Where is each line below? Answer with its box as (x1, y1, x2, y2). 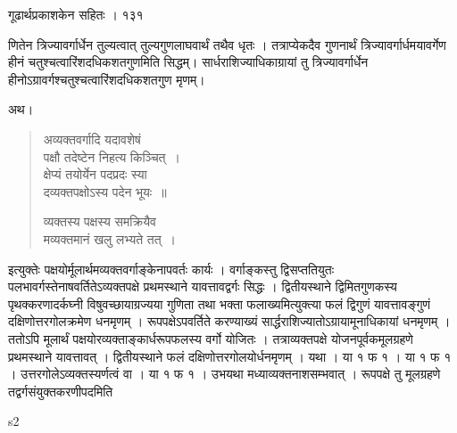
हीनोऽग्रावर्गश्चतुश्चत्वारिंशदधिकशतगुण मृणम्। (8, 69, 205, 88)
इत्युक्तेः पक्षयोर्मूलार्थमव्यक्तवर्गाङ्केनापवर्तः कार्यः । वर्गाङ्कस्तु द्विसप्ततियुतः (8, 259, 334, 278)
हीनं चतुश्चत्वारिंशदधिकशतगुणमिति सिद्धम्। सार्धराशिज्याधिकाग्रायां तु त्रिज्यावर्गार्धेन (8, 53, 369, 71)
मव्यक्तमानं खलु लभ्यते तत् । (43, 229, 177, 248)
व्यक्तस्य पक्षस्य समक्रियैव (43, 212, 156, 231)
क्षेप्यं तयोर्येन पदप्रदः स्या (43, 165, 147, 184)
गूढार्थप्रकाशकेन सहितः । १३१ (8, 5, 144, 23)
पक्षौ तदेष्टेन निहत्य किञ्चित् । (43, 147, 180, 166)
